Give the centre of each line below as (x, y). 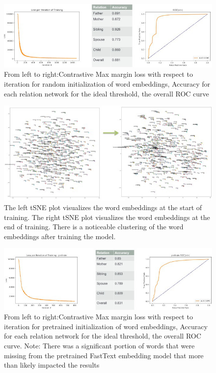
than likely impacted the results (52, 365)
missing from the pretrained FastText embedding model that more (104, 355)
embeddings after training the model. (60, 236)
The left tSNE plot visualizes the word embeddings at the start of (103, 207)
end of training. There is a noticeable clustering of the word (94, 227)
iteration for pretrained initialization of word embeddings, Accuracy (106, 326)
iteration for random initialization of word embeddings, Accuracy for (107, 83)
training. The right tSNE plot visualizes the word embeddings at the (107, 217)
